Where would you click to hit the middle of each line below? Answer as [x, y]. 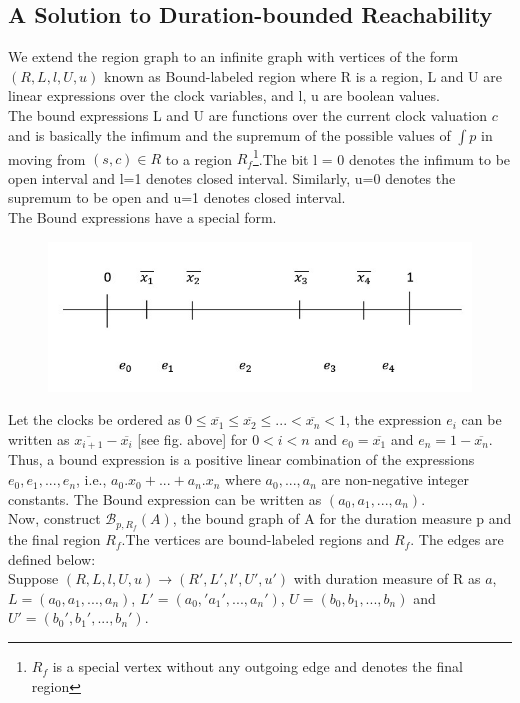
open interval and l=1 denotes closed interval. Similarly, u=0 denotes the [232, 177]
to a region [198, 158]
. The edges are [457, 539]
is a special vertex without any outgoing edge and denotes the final [257, 666]
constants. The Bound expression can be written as [165, 498]
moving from [47, 158]
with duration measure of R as [387, 578]
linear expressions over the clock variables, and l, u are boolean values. [224, 95]
